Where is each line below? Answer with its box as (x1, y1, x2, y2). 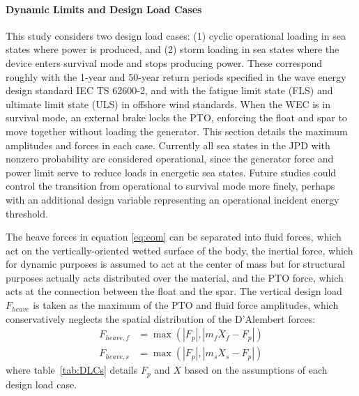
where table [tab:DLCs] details (6, 363, 138, 377)
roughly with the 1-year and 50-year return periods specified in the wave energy (6, 69, 346, 84)
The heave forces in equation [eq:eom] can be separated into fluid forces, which (6, 229, 342, 244)
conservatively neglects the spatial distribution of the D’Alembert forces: (6, 311, 316, 326)
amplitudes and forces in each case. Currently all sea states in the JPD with (6, 137, 330, 152)
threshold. (6, 206, 48, 220)
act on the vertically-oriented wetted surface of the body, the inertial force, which (6, 243, 353, 257)
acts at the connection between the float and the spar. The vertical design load (6, 284, 342, 298)
